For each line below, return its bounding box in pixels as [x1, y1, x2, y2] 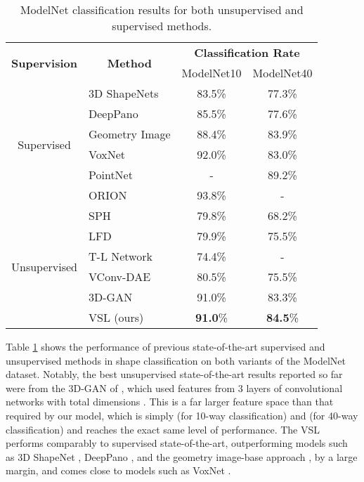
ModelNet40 [252, 65, 313, 81]
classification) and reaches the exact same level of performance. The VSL [6, 422, 320, 436]
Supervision [11, 54, 77, 71]
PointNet [89, 167, 133, 183]
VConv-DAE [89, 268, 151, 285]
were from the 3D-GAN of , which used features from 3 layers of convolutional [6, 380, 343, 395]
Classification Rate [194, 44, 300, 60]
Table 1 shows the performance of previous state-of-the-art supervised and [6, 339, 325, 353]
